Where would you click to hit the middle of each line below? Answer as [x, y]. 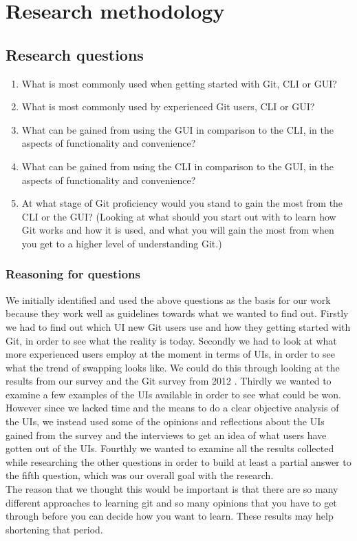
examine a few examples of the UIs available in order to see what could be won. [173, 394]
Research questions [75, 54]
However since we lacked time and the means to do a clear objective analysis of [172, 408]
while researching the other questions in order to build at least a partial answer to [178, 461]
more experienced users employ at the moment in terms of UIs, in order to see [170, 354]
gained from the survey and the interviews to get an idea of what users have [166, 435]
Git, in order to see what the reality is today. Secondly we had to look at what [171, 340]
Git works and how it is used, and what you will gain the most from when [178, 230]
